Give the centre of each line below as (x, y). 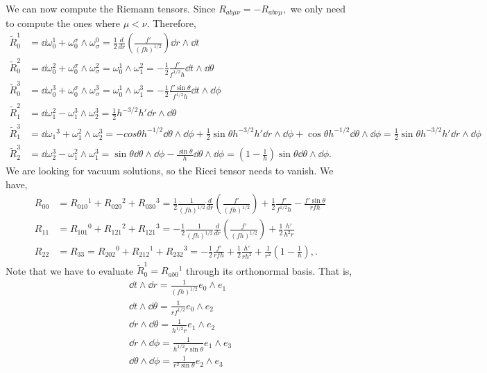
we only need (318, 8)
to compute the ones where (63, 23)
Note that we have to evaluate (70, 270)
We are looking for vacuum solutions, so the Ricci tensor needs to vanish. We (170, 171)
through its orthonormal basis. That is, (269, 270)
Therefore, (174, 23)
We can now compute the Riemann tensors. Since (111, 8)
